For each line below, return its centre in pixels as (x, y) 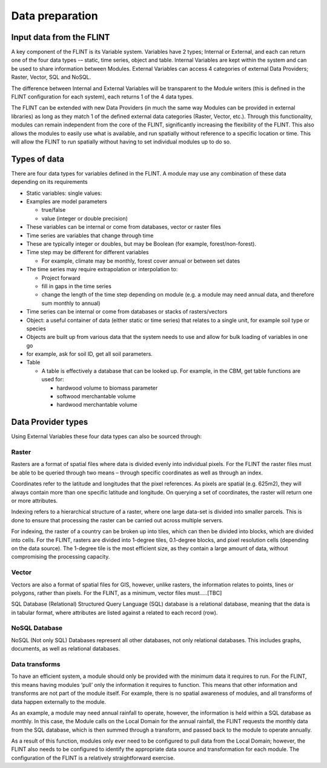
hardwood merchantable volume (97, 405)
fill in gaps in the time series (77, 286)
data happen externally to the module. (59, 701)
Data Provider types (50, 422)
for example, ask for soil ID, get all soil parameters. (89, 354)
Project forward (61, 278)
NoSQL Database (37, 628)
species (36, 328)
